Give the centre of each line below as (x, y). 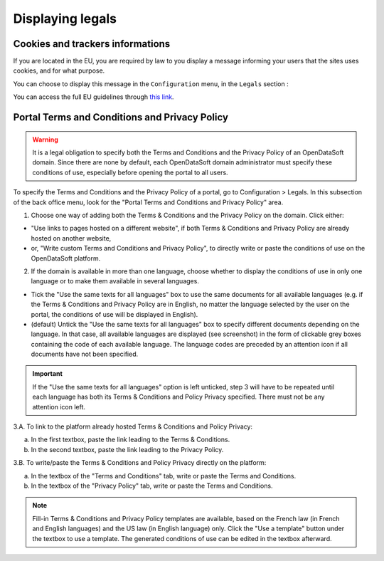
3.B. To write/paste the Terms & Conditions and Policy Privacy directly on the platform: (140, 463)
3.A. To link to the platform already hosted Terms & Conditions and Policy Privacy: (133, 426)
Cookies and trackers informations (92, 44)
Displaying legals (65, 19)
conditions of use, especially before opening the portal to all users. (130, 172)
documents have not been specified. (85, 354)
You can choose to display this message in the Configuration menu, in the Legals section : (151, 84)
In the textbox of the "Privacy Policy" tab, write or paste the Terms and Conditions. (152, 486)
